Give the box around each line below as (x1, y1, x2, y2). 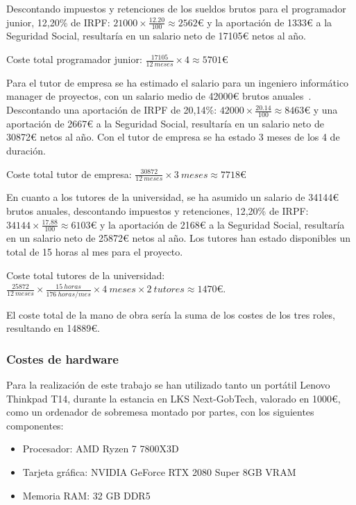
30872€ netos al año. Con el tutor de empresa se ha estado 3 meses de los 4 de (6, 130, 340, 144)
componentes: (6, 418, 64, 432)
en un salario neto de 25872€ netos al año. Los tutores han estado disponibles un (6, 231, 351, 245)
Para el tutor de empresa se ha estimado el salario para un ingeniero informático (6, 75, 349, 89)
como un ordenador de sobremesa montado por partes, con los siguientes (6, 405, 314, 419)
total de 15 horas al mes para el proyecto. (6, 245, 183, 259)
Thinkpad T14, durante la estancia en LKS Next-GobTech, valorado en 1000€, (6, 391, 341, 405)
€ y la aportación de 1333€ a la (197, 15, 332, 29)
